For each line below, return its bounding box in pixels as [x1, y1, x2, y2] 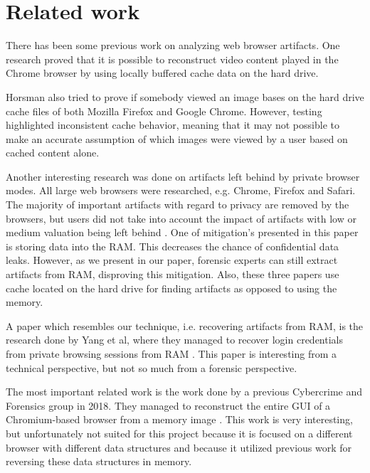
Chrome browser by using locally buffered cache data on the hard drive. [6, 65, 319, 80]
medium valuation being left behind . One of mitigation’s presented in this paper [6, 225, 359, 240]
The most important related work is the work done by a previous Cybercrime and [6, 384, 362, 399]
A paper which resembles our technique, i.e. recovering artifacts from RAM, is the [6, 318, 364, 333]
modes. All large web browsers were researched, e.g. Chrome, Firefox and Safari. [6, 183, 356, 198]
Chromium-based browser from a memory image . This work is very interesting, [6, 412, 353, 427]
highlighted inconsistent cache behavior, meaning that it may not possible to [6, 117, 339, 132]
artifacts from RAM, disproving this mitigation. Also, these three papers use [6, 267, 339, 282]
